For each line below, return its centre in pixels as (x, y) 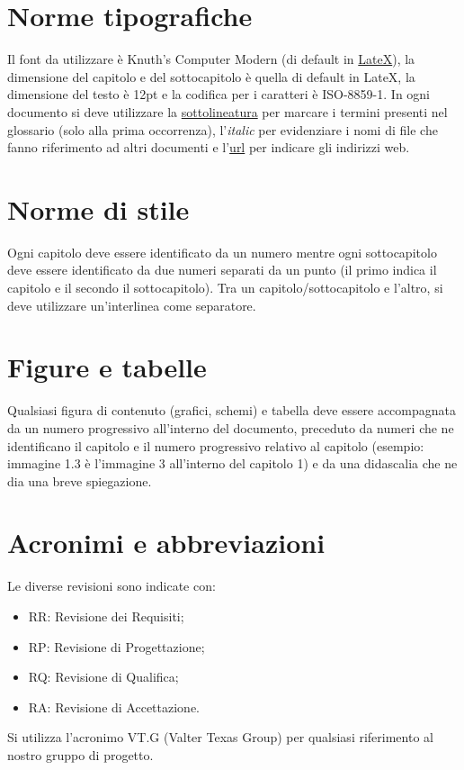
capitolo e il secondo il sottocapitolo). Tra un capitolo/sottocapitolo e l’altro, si (225, 287)
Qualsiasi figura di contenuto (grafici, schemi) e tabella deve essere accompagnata (232, 410)
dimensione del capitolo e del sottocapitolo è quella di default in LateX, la (211, 76)
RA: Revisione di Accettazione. (114, 707)
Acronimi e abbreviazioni (166, 543)
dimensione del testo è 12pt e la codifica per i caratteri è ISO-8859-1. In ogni (219, 94)
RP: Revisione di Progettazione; (116, 646)
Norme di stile (98, 208)
